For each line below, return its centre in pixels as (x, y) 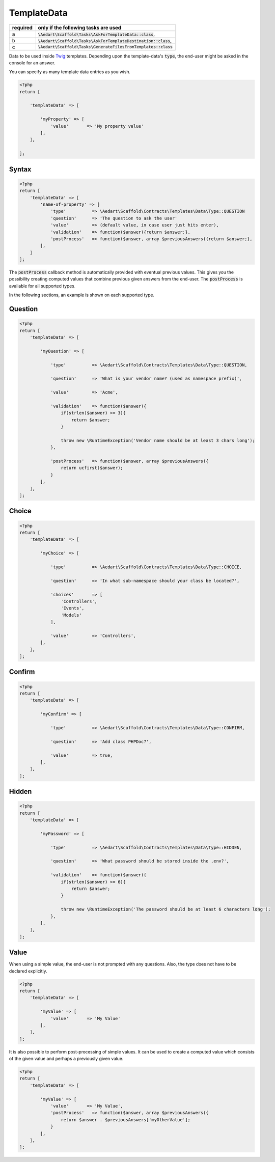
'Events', (72, 608)
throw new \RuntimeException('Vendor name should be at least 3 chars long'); (158, 440)
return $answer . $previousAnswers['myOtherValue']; (125, 1120)
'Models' (71, 615)
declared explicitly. (28, 971)
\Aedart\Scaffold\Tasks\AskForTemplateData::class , (96, 34)
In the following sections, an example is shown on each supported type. (82, 295)
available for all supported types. (42, 286)
